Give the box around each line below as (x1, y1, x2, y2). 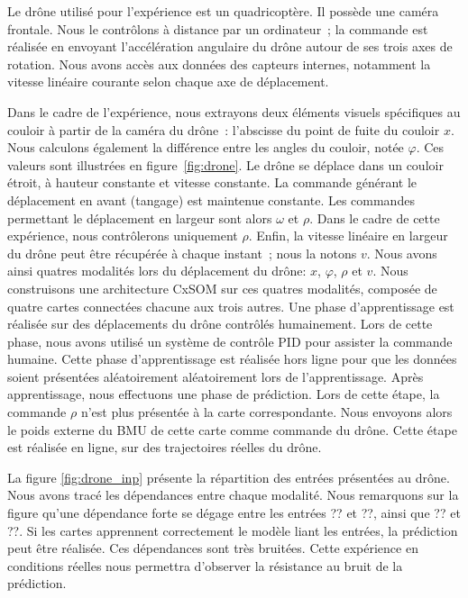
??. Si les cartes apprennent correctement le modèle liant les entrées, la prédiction (7, 521, 458, 539)
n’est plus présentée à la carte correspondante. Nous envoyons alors (80, 403, 453, 421)
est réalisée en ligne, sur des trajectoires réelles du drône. (7, 438, 322, 457)
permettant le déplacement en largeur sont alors (7, 208, 272, 227)
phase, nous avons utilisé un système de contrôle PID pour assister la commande (7, 331, 453, 350)
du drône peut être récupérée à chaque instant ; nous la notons (7, 243, 357, 262)
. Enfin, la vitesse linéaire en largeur (248, 226, 448, 245)
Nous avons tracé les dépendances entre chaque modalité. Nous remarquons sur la (7, 485, 459, 504)
